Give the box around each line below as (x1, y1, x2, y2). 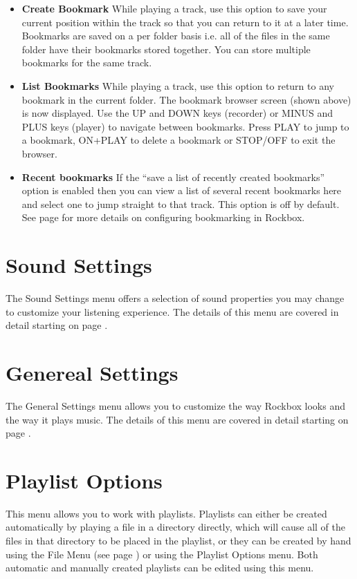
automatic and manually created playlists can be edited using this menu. (6, 560, 314, 575)
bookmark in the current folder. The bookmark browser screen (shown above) (21, 92, 351, 106)
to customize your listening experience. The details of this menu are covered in (6, 304, 339, 319)
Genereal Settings (6, 359, 178, 386)
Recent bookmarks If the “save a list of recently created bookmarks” (21, 169, 325, 184)
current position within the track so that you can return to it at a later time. (21, 15, 349, 29)
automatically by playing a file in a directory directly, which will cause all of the (6, 520, 345, 534)
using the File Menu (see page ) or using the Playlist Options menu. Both (6, 547, 318, 561)
